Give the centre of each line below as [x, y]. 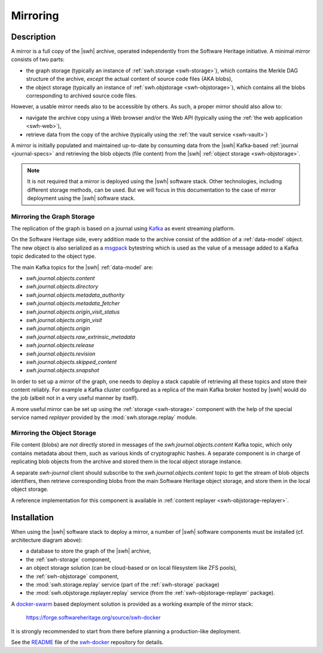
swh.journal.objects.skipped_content [71, 362]
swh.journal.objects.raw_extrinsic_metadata [81, 337]
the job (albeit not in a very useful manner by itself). [75, 398]
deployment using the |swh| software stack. [81, 198]
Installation [32, 517]
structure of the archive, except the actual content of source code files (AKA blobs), [129, 79]
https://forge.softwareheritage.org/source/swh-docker [93, 618]
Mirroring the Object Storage [54, 433]
